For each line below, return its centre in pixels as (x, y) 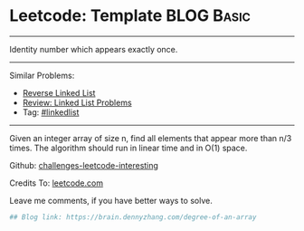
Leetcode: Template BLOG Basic (130, 16)
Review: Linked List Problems (77, 102)
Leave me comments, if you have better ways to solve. (111, 200)
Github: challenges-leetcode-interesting (84, 165)
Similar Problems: (42, 75)
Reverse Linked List (59, 92)
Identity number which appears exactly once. (94, 49)
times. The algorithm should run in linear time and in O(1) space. (128, 148)
